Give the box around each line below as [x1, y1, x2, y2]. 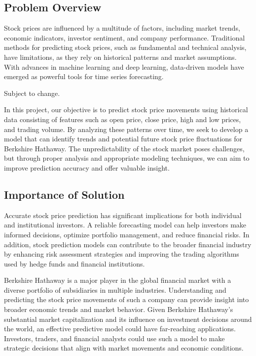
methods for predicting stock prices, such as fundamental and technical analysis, [4, 42, 247, 52]
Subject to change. [4, 88, 60, 98]
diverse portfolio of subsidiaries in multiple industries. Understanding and [4, 284, 226, 295]
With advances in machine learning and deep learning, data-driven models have [4, 61, 244, 72]
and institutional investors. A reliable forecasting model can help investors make [4, 220, 247, 230]
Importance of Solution [4, 186, 125, 202]
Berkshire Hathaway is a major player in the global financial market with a [4, 275, 231, 285]
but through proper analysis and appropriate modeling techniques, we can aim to [4, 153, 250, 163]
